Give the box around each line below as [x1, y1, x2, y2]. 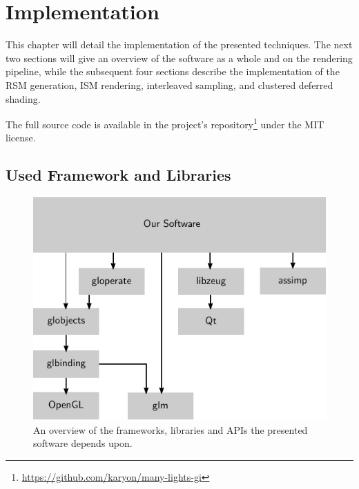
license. [6, 130, 36, 145]
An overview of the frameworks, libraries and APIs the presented [33, 422, 308, 437]
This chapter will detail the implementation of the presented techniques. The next [6, 37, 353, 52]
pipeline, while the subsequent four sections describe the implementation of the [6, 64, 340, 79]
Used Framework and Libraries [6, 164, 231, 186]
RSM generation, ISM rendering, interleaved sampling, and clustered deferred [6, 77, 333, 92]
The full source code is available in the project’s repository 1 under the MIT [6, 115, 324, 131]
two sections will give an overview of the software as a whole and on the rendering [6, 50, 353, 65]
